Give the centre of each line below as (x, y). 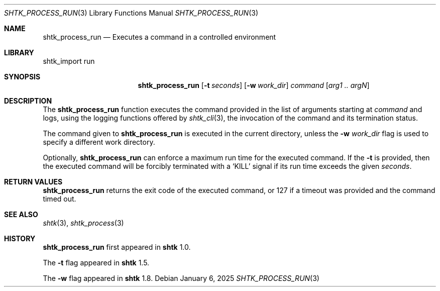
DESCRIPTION (28, 101)
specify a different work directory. (99, 142)
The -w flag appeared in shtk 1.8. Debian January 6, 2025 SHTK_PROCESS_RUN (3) (181, 278)
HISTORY (20, 238)
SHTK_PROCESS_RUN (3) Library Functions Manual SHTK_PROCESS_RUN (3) (131, 13)
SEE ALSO (21, 214)
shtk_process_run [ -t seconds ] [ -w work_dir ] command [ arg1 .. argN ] (254, 85)
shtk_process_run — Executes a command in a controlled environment (159, 37)
